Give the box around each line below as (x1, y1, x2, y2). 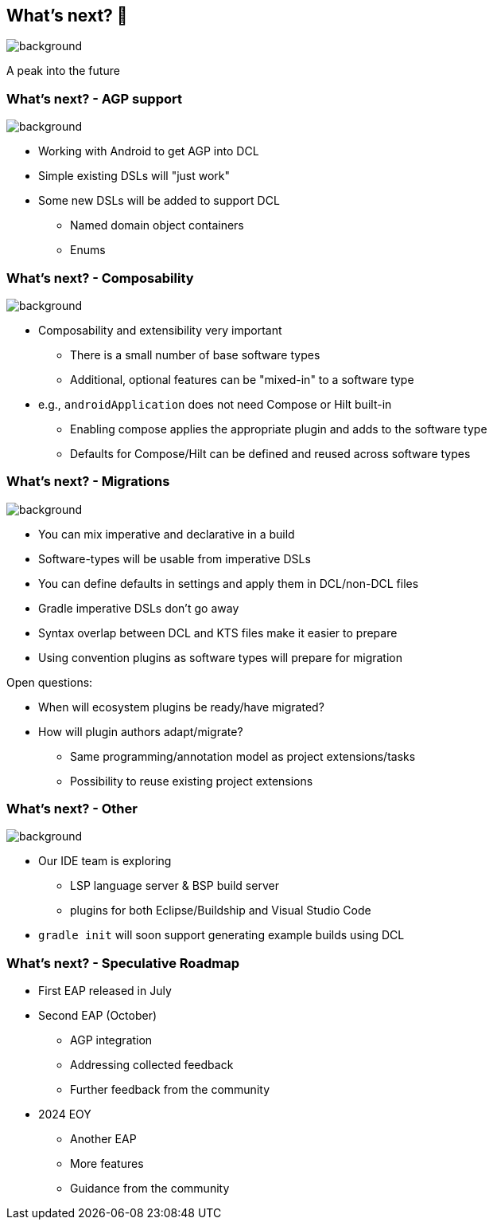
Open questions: (6, 675, 93, 689)
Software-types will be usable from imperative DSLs (38, 551, 311, 566)
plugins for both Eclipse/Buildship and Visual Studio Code (70, 903, 371, 918)
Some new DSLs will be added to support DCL (38, 194, 280, 208)
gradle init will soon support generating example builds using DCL (38, 928, 405, 942)
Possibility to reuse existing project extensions (70, 774, 313, 788)
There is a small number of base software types (70, 347, 320, 362)
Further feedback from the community (70, 1083, 270, 1097)
